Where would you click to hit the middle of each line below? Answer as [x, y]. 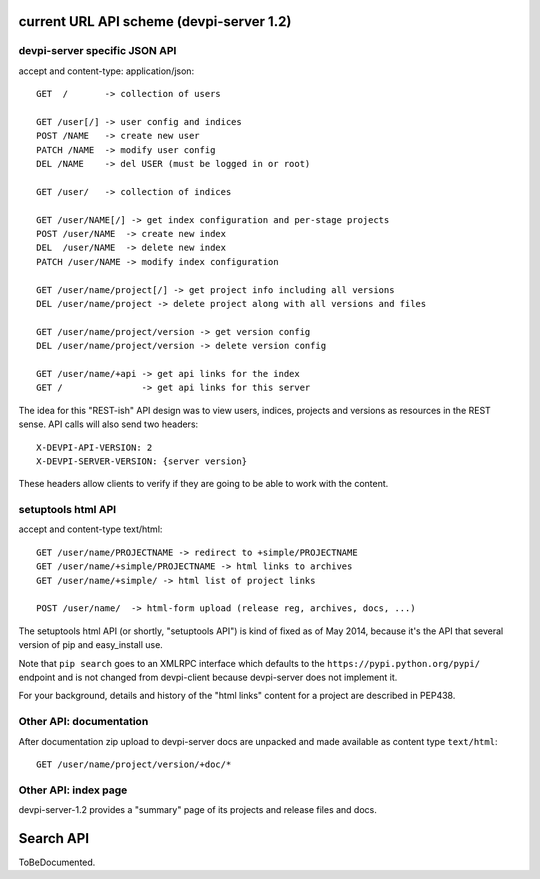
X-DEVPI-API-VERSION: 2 [94, 447]
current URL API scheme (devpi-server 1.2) [155, 21]
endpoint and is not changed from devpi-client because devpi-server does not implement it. [208, 677]
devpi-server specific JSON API [97, 51]
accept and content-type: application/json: [106, 71]
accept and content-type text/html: [90, 529]
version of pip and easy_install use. [91, 645]
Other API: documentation [83, 722]
